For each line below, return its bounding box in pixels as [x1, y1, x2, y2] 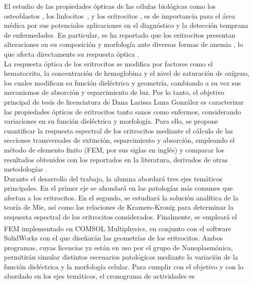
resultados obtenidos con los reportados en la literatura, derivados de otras [4, 154, 228, 164]
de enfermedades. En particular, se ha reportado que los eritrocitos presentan [4, 29, 235, 40]
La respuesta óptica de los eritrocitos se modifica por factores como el [4, 58, 213, 68]
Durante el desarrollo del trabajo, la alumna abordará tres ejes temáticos [4, 173, 223, 183]
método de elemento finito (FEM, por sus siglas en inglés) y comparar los [4, 144, 224, 154]
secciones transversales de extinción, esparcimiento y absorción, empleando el [4, 135, 235, 145]
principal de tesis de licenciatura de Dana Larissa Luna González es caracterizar [4, 96, 244, 107]
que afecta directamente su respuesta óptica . [4, 48, 139, 59]
